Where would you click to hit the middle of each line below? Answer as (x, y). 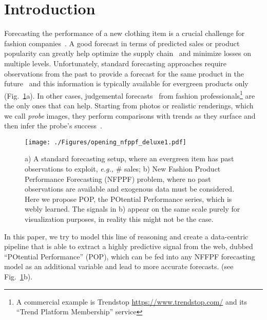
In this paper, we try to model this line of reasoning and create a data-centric (126, 236)
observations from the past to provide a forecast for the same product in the (124, 73)
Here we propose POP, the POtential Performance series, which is (128, 199)
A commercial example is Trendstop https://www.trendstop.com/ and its (132, 301)
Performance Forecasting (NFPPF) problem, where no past (118, 178)
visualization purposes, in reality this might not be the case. (119, 219)
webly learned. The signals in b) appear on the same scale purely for (132, 209)
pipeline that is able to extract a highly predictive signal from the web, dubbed (129, 246)
